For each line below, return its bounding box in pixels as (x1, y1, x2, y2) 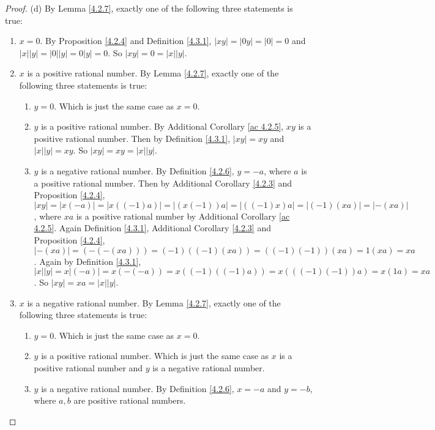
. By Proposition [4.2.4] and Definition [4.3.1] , (40, 34, 212, 47)
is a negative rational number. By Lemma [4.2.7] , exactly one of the (27, 296, 281, 309)
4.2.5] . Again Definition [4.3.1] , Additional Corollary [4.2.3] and (34, 221, 271, 234)
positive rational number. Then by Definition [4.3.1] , (34, 132, 231, 144)
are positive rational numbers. (73, 394, 186, 407)
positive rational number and (34, 361, 143, 374)
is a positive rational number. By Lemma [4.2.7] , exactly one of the (27, 67, 279, 80)
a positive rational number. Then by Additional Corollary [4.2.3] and (34, 176, 292, 189)
